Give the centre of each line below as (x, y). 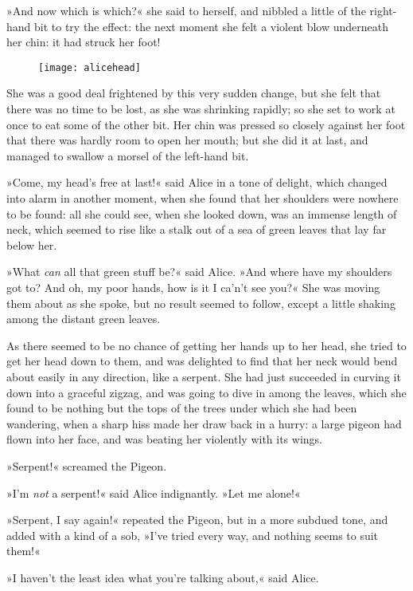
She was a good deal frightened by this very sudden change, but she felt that (194, 93)
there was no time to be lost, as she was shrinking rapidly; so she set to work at (201, 109)
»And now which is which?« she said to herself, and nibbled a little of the (186, 10)
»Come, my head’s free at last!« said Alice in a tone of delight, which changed (197, 182)
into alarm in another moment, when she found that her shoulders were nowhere (203, 198)
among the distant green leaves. (84, 319)
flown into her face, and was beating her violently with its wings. (164, 439)
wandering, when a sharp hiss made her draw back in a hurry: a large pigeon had (204, 423)
